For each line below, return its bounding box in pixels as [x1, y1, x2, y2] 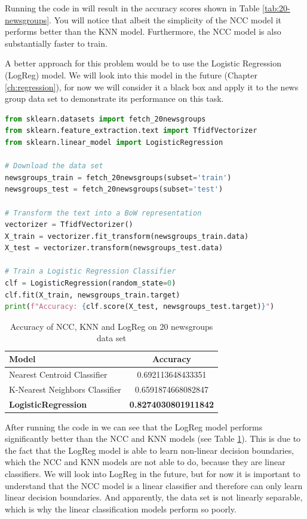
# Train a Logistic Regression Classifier [5, 267, 176, 276]
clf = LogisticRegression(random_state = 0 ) [5, 279, 176, 288]
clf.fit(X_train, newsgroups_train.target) [5, 290, 180, 299]
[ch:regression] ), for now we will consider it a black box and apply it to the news [5, 80, 299, 93]
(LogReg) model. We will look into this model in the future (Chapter [5, 68, 257, 81]
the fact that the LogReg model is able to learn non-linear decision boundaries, [5, 444, 294, 456]
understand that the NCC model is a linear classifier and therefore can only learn [5, 479, 303, 491]
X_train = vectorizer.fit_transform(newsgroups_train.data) [5, 232, 249, 241]
